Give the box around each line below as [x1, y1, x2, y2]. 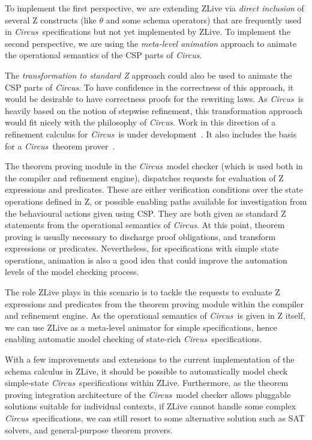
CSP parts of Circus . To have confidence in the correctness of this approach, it [5, 80, 294, 93]
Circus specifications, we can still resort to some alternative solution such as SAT [5, 412, 305, 424]
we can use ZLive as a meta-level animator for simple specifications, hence [5, 321, 277, 333]
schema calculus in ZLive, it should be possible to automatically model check [5, 364, 288, 377]
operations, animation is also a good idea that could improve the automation [5, 253, 287, 266]
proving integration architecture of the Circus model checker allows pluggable [5, 388, 291, 400]
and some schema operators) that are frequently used [106, 13, 302, 26]
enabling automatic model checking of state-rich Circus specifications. [5, 333, 262, 345]
